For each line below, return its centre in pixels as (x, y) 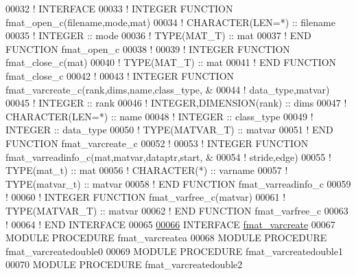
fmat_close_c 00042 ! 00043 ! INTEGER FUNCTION (120, 75)
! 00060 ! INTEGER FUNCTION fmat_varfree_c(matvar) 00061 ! (146, 197)
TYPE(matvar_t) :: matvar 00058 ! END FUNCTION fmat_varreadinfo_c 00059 (178, 183)
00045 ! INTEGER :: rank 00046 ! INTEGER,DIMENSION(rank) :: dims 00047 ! (176, 103)
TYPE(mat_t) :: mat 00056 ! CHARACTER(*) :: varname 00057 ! (147, 170)
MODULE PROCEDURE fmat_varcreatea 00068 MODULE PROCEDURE (166, 238)
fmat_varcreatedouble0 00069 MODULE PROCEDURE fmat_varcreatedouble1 (174, 251)
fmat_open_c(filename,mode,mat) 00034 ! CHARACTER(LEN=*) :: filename (170, 22)
